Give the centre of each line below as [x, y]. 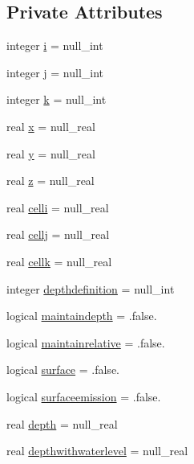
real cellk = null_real [59, 261]
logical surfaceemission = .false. [84, 396]
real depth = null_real [62, 423]
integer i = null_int [55, 45]
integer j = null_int [55, 72]
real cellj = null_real [58, 234]
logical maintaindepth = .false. [82, 316]
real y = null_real [51, 153]
